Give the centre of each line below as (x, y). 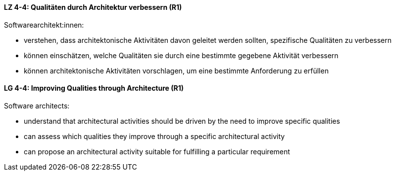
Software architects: (37, 105)
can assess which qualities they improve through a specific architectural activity (154, 136)
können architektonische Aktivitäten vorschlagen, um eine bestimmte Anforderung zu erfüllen (176, 70)
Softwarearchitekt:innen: (44, 25)
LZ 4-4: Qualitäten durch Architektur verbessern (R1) (93, 7)
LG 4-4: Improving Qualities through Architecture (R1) (94, 88)
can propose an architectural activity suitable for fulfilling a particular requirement (157, 151)
